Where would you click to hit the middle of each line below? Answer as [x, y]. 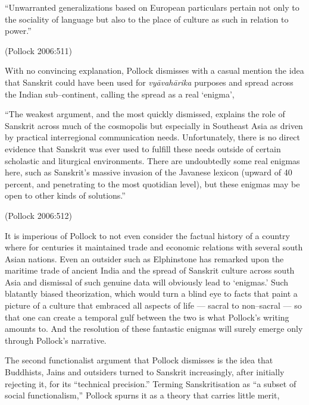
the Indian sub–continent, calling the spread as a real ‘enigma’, [120, 94]
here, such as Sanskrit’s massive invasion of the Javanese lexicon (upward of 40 [149, 172]
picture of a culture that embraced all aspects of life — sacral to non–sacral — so [153, 305]
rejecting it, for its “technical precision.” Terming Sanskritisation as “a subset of [151, 383]
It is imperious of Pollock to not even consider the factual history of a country [147, 235]
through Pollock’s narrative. [56, 340]
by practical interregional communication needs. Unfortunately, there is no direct [152, 137]
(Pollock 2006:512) [38, 215]
